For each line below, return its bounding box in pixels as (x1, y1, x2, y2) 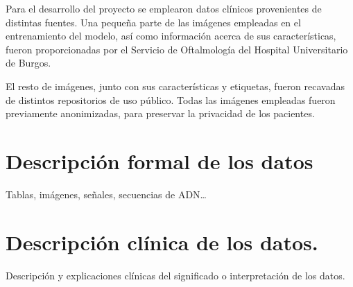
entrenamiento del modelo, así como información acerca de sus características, (6, 28, 336, 43)
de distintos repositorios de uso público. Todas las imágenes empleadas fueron (6, 92, 336, 107)
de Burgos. (6, 55, 51, 70)
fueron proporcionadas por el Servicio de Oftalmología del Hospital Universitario (6, 42, 348, 56)
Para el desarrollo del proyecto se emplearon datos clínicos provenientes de (6, 1, 322, 15)
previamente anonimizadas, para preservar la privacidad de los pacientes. (6, 106, 315, 121)
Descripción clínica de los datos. (6, 227, 318, 256)
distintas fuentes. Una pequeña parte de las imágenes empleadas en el (6, 15, 301, 29)
